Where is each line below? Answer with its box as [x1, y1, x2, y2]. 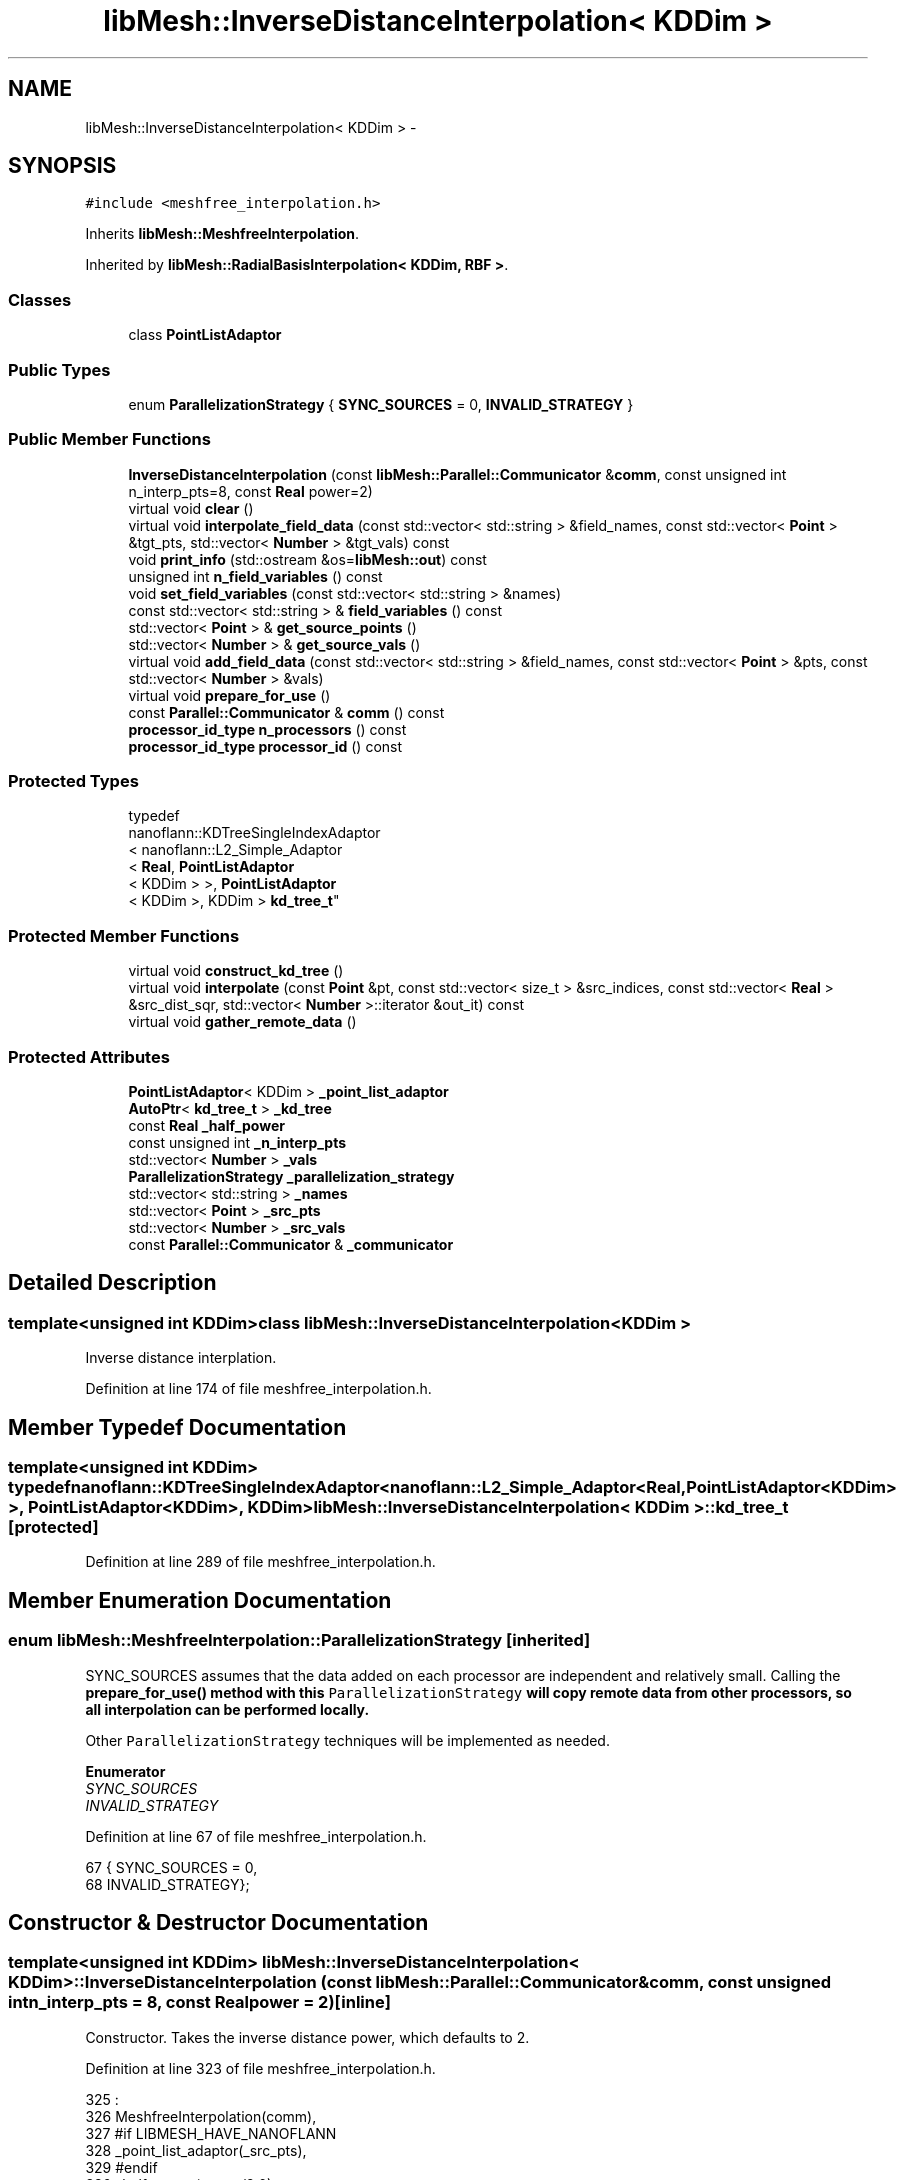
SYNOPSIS [8, 153, 117, 179]
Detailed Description [8, 1270, 217, 1296]
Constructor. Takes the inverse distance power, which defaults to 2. [85, 2028, 530, 2046]
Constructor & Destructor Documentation [8, 1910, 429, 1936]
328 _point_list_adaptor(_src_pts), [85, 2141, 307, 2159]
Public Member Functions [8, 429, 211, 450]
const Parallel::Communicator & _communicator [128, 1235, 454, 1253]
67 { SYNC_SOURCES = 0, [85, 1858, 258, 1876]
